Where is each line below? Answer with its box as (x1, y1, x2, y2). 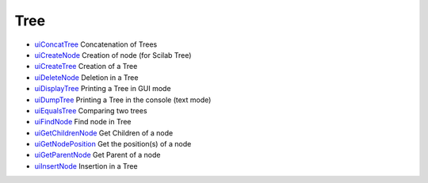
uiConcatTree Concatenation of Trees (34, 40, 158, 49)
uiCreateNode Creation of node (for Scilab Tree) (34, 50, 192, 59)
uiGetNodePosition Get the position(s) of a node (34, 139, 192, 149)
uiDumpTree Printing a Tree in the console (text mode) (34, 95, 212, 105)
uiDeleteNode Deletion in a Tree (34, 72, 139, 82)
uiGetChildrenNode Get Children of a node (34, 128, 174, 138)
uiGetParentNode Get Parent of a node (34, 151, 161, 160)
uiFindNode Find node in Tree (34, 117, 132, 127)
